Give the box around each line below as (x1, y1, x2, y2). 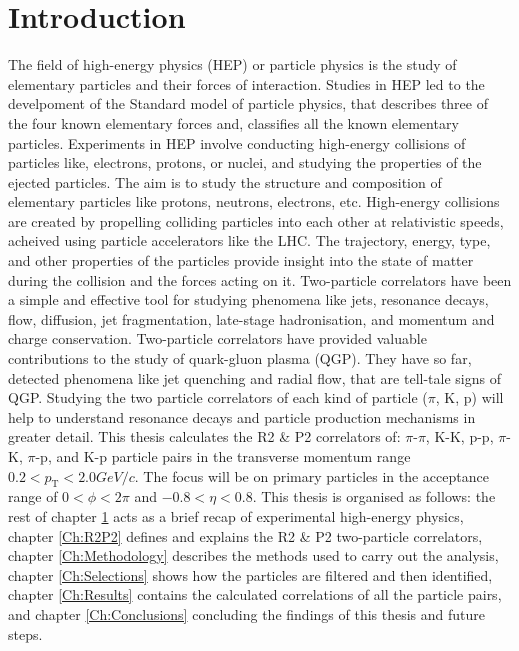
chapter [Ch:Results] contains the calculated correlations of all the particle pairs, (8, 584, 502, 605)
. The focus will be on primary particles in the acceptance (134, 465, 489, 486)
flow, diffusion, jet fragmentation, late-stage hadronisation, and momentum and (8, 308, 495, 329)
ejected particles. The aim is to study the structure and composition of (8, 171, 442, 192)
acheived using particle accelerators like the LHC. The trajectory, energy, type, (8, 230, 491, 251)
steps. (8, 623, 43, 644)
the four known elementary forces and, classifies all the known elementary (8, 112, 459, 133)
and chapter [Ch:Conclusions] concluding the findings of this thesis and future (8, 603, 485, 624)
